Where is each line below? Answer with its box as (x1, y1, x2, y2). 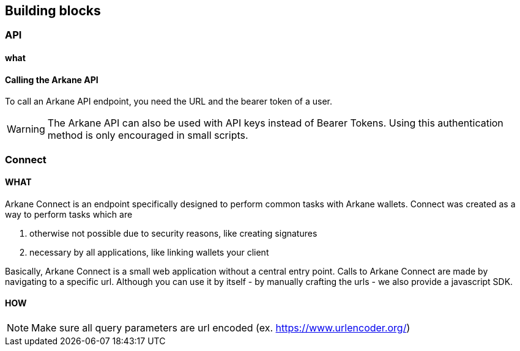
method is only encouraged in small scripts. (47, 129, 248, 142)
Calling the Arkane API (5, 74, 98, 85)
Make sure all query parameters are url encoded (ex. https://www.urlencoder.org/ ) (31, 322, 410, 334)
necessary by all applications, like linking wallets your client (29, 246, 269, 257)
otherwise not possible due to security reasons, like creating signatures (29, 227, 318, 238)
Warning (7, 123, 45, 136)
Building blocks (5, 3, 101, 18)
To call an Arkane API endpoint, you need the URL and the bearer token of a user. (5, 96, 333, 107)
